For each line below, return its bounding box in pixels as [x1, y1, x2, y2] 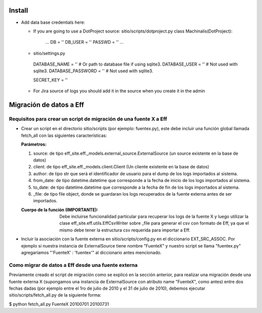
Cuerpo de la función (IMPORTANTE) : [21, 207, 98, 213]
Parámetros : [21, 141, 47, 148]
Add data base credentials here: [21, 19, 85, 25]
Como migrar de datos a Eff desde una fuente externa [9, 262, 138, 268]
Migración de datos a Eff [9, 101, 84, 109]
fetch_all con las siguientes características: [21, 132, 107, 138]
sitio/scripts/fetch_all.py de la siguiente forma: [9, 292, 101, 298]
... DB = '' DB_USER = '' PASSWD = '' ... [45, 39, 124, 45]
